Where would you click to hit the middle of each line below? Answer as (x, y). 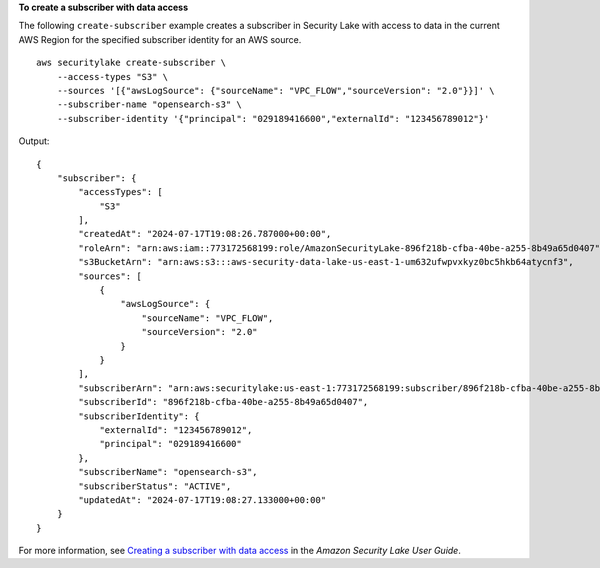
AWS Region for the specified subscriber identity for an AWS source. (160, 39)
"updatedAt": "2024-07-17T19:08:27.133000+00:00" (202, 499)
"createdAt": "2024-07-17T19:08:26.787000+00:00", (205, 234)
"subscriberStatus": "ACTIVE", (155, 486)
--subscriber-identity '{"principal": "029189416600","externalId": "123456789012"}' (273, 118)
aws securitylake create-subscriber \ (131, 63)
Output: (34, 141)
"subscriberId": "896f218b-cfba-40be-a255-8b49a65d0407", (223, 402)
